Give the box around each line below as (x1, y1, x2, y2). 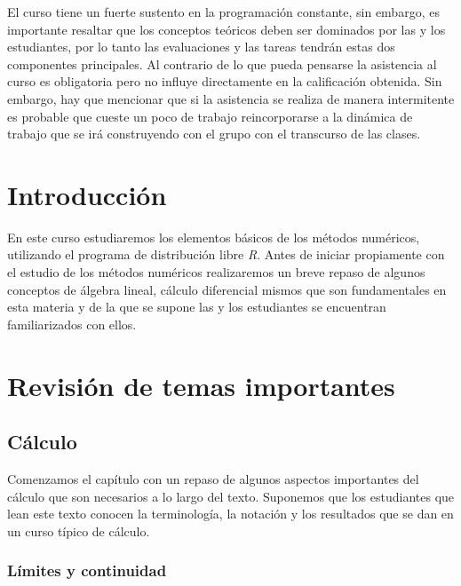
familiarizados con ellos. (7, 314, 137, 333)
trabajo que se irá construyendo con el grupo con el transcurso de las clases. (7, 124, 421, 143)
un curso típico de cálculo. (7, 521, 150, 540)
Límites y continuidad (7, 559, 167, 582)
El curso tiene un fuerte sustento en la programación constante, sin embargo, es (7, 3, 440, 20)
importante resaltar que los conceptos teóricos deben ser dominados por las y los (7, 20, 446, 38)
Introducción (7, 176, 167, 212)
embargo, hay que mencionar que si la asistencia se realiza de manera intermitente (7, 89, 455, 107)
